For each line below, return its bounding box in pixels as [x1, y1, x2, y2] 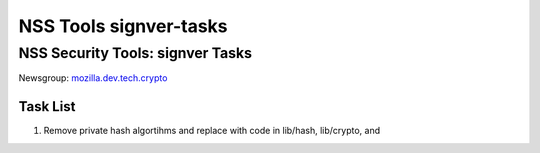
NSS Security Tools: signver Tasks [18, 44, 253, 62]
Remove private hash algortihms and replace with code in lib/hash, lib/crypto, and [43, 125, 381, 137]
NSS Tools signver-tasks [18, 15, 228, 37]
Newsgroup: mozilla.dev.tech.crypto [18, 72, 168, 84]
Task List [18, 98, 76, 115]
